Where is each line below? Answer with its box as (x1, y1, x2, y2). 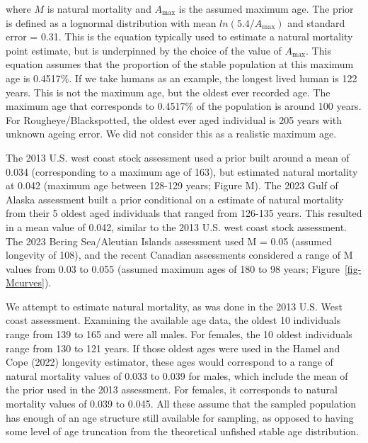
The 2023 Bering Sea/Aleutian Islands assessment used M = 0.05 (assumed (6, 233, 332, 248)
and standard (287, 15, 345, 30)
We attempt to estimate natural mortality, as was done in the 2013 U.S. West (6, 298, 343, 313)
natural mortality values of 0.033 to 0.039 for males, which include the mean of (6, 368, 348, 383)
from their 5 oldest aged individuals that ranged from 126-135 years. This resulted (6, 206, 362, 220)
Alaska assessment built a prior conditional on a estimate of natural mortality (6, 191, 344, 206)
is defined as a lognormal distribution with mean (6, 15, 217, 30)
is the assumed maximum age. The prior (178, 1, 354, 16)
